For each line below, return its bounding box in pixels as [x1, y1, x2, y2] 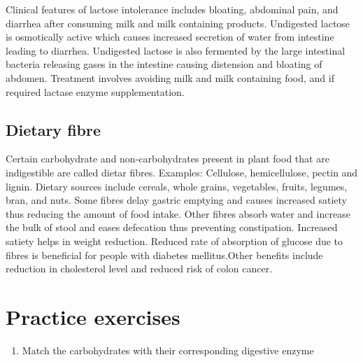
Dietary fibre [6, 118, 101, 140]
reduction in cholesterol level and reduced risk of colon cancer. [6, 261, 273, 276]
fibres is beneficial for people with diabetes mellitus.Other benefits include [6, 247, 323, 262]
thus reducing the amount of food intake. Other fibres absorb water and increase [6, 206, 350, 221]
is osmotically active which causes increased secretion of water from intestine [6, 29, 334, 44]
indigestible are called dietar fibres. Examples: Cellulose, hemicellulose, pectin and [6, 165, 358, 179]
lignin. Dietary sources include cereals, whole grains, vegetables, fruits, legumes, [6, 179, 348, 193]
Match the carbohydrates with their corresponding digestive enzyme [22, 342, 314, 357]
